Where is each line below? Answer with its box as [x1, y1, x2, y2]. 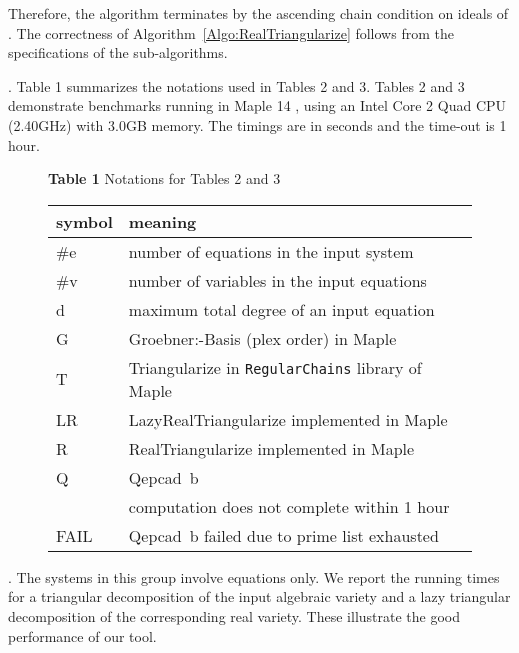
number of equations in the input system [128, 239, 414, 263]
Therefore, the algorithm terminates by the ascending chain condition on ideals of [8, 3, 509, 23]
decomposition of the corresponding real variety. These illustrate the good [8, 605, 461, 626]
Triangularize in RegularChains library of [128, 355, 422, 379]
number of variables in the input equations [128, 268, 427, 292]
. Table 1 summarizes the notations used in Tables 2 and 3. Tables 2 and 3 [8, 75, 465, 96]
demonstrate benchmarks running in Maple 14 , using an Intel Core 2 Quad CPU [8, 95, 507, 116]
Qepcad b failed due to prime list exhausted [128, 523, 439, 547]
